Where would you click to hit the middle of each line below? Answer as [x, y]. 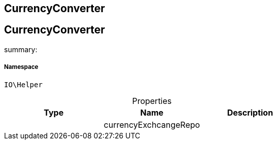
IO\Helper [23, 84]
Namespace [21, 67]
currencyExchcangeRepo [152, 124]
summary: [21, 49]
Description [250, 112]
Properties [152, 101]
